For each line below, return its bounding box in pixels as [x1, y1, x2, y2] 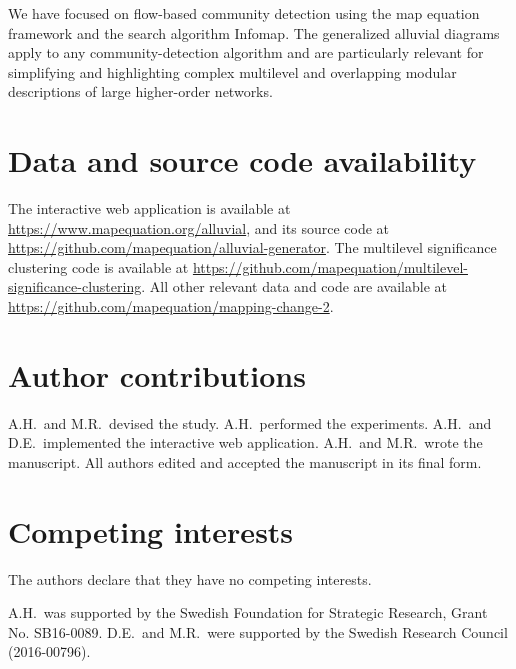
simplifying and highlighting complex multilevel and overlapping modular [8, 61, 457, 82]
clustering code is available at [8, 256, 189, 277]
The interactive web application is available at [8, 198, 291, 219]
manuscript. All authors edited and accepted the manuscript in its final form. [8, 451, 482, 472]
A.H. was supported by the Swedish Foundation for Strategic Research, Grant [8, 602, 488, 623]
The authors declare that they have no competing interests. [8, 568, 372, 589]
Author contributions [8, 354, 306, 395]
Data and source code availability [8, 140, 477, 181]
